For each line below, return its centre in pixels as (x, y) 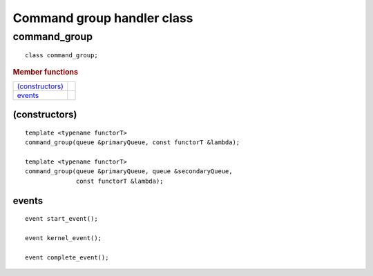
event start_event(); (61, 219)
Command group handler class (103, 18)
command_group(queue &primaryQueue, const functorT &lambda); (133, 142)
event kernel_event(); (64, 238)
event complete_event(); (67, 257)
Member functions (46, 72)
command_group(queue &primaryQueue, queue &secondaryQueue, (129, 171)
